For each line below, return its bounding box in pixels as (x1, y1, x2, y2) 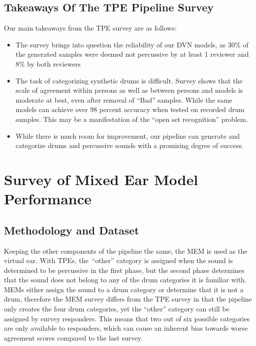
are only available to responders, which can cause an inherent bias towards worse (4, 323, 248, 333)
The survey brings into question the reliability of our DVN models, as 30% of (15, 39, 249, 49)
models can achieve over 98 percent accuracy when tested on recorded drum (15, 104, 245, 115)
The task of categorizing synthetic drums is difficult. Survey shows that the (15, 75, 243, 85)
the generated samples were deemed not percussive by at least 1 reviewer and (15, 49, 249, 59)
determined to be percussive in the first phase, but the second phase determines (4, 265, 245, 275)
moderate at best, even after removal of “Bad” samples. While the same (15, 94, 232, 105)
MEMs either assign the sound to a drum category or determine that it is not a (4, 284, 244, 294)
